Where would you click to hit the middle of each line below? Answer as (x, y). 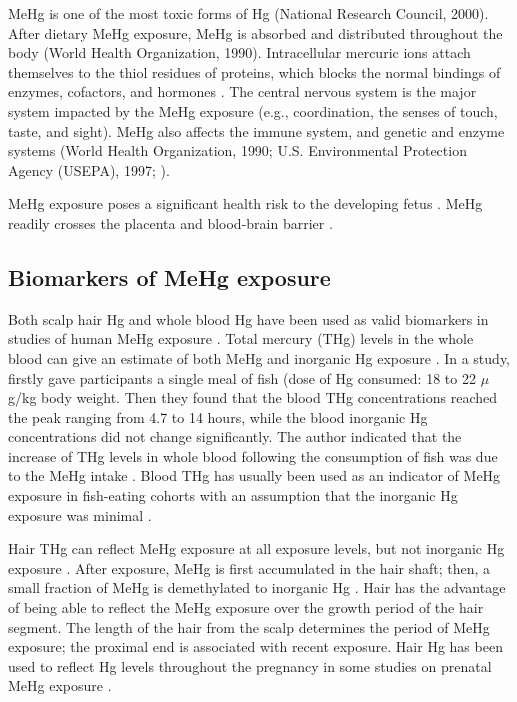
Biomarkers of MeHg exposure (169, 276)
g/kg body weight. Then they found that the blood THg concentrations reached (253, 397)
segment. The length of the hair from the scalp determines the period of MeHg (249, 626)
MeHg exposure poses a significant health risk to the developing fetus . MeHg (245, 203)
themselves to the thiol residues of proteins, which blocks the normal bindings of (254, 71)
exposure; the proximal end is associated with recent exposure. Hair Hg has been (255, 646)
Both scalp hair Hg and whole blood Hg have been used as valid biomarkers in (248, 318)
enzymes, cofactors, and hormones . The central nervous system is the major (242, 91)
